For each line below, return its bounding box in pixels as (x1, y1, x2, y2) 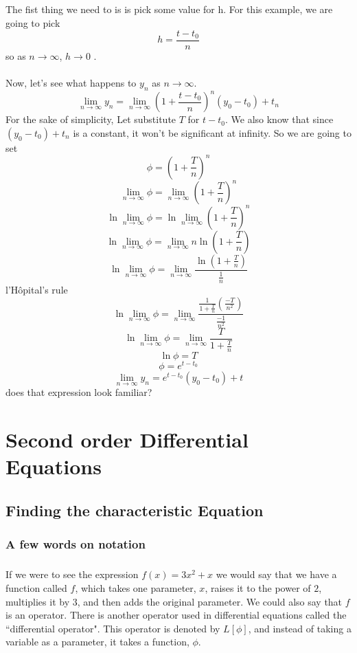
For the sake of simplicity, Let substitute (5, 112, 176, 126)
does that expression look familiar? (5, 385, 152, 399)
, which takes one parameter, (75, 580, 196, 595)
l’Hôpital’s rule (5, 283, 68, 297)
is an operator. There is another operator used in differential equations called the (5, 608, 347, 622)
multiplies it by (5, 594, 70, 608)
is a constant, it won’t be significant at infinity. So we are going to (73, 125, 352, 140)
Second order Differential (5, 425, 249, 454)
